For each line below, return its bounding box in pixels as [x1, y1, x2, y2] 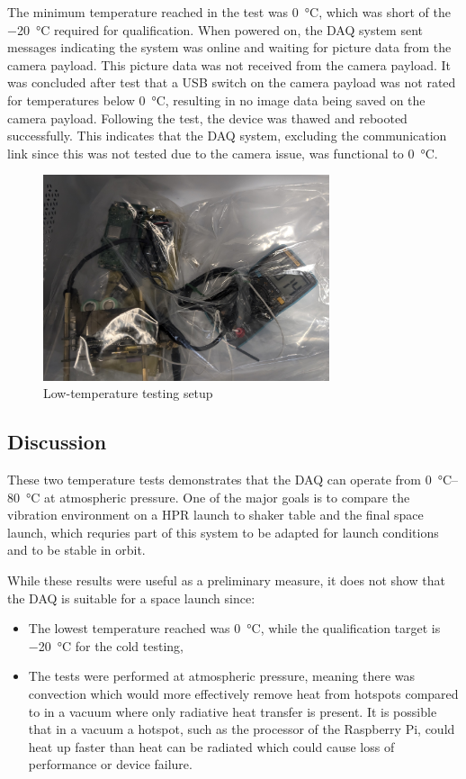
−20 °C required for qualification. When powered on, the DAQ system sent [7, 20, 423, 39]
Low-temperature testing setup [43, 384, 213, 403]
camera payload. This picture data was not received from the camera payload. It [7, 55, 452, 74]
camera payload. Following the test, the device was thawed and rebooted [7, 108, 408, 127]
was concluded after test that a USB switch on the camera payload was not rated [7, 73, 456, 92]
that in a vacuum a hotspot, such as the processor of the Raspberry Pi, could [28, 720, 455, 738]
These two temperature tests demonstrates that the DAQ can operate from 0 [7, 469, 432, 488]
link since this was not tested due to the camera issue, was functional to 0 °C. [7, 143, 438, 162]
